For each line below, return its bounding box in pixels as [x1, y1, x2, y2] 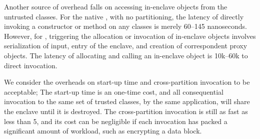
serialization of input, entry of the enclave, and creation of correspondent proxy [4, 40, 247, 51]
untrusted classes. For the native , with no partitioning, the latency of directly [4, 11, 244, 21]
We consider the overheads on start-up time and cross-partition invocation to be [4, 77, 250, 87]
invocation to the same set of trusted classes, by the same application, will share [4, 96, 250, 107]
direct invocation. [4, 60, 57, 70]
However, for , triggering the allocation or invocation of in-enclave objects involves [4, 30, 256, 41]
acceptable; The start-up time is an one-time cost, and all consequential [4, 86, 223, 97]
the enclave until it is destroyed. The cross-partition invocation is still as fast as [4, 106, 248, 116]
